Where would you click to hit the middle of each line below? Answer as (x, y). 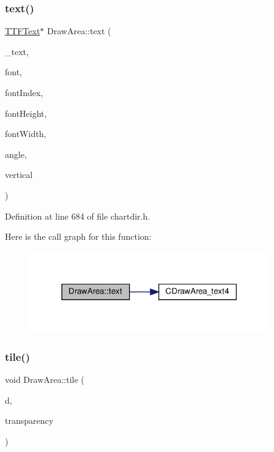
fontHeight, (26, 113)
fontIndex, (24, 92)
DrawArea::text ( (79, 31)
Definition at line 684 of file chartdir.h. (78, 216)
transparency (29, 421)
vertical (19, 175)
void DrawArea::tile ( (45, 380)
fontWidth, (26, 134)
